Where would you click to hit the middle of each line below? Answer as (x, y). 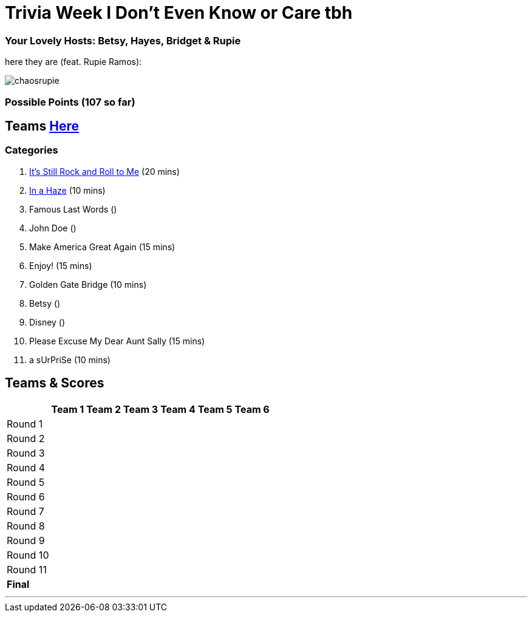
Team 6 (252, 409)
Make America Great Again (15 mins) (102, 247)
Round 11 (27, 569)
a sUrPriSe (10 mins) (70, 360)
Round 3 (26, 453)
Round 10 (28, 555)
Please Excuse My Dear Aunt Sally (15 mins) (117, 341)
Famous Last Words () (73, 209)
